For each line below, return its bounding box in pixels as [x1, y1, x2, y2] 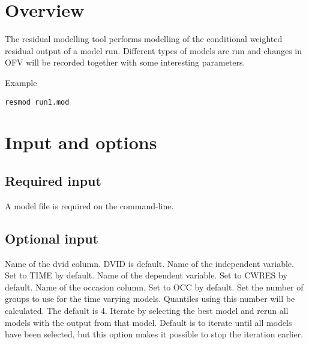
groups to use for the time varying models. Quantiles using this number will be [5, 292, 295, 305]
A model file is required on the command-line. [5, 199, 174, 212]
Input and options [5, 130, 157, 155]
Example [5, 76, 37, 88]
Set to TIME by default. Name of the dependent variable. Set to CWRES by [5, 269, 287, 281]
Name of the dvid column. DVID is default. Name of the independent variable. [5, 257, 294, 269]
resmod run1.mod [5, 97, 70, 106]
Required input [5, 171, 101, 189]
